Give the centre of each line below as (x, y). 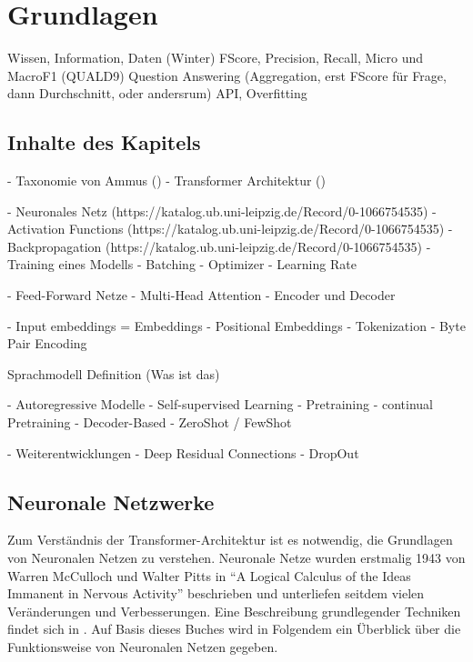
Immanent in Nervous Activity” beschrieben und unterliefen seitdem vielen (216, 593)
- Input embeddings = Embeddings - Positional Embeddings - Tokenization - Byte (236, 325)
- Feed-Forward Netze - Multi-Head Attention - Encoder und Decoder (201, 295)
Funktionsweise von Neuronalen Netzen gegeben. (143, 647)
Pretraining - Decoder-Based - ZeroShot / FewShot (150, 422)
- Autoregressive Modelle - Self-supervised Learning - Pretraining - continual (220, 404)
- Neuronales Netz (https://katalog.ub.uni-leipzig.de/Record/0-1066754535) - (222, 211)
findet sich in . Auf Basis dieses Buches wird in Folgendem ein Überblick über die (234, 629)
